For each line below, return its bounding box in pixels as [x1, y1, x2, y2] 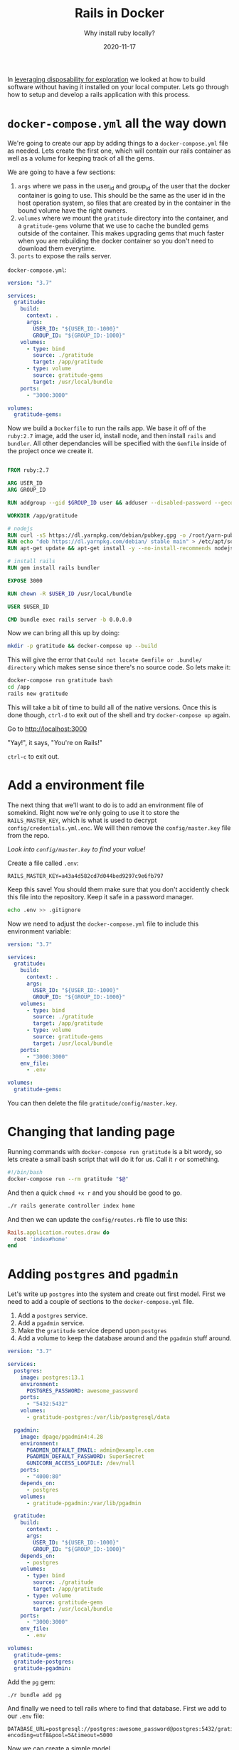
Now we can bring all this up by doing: [7, 629, 120, 637]
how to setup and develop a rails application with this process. [7, 90, 191, 98]
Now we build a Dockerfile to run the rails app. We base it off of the [7, 424, 206, 433]
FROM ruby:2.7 [7, 467, 50, 474]
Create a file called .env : [7, 859, 79, 867]
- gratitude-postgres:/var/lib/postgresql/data [26, 1414, 171, 1421]
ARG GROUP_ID [7, 487, 46, 494]
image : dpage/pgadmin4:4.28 [20, 1433, 103, 1440]
